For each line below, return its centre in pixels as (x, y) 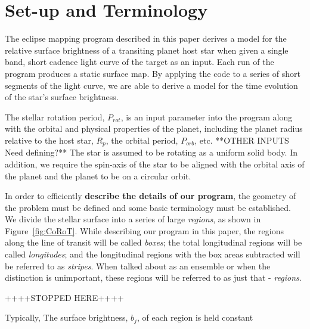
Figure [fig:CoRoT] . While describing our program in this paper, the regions (145, 230)
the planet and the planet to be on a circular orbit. (98, 176)
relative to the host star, (49, 140)
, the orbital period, (142, 140)
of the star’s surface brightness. (62, 97)
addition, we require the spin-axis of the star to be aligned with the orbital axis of (155, 164)
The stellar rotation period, (55, 117)
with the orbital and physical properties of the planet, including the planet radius (154, 128)
